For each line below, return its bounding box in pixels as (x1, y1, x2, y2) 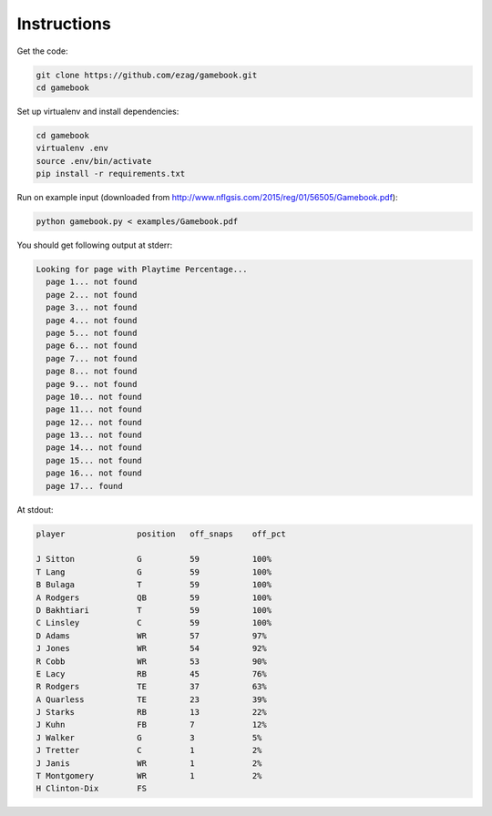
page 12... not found (46, 417, 143, 427)
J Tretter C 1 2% (36, 745, 262, 756)
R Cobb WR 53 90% (36, 656, 268, 667)
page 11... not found (46, 404, 143, 414)
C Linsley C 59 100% (36, 617, 272, 628)
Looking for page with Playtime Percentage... (36, 264, 248, 274)
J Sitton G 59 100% (36, 554, 272, 565)
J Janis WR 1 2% (36, 758, 262, 769)
